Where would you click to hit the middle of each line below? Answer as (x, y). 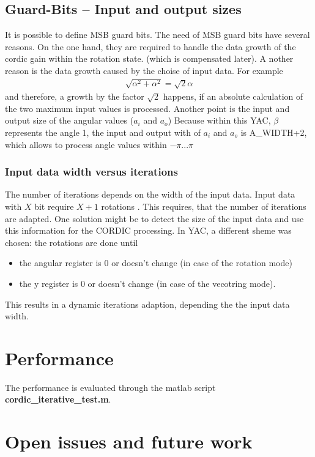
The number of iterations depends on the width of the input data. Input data (150, 194)
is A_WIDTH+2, (274, 132)
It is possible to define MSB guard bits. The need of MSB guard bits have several (157, 35)
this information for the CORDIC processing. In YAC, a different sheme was (148, 230)
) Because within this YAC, (219, 120)
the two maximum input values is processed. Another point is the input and (147, 108)
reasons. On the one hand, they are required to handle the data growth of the (150, 46)
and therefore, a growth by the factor (75, 96)
